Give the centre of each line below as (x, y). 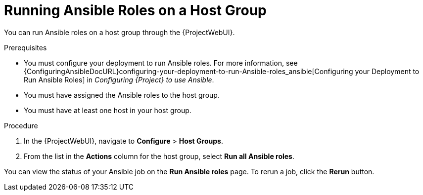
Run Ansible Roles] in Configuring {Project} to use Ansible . (119, 79)
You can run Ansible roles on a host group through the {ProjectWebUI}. (119, 32)
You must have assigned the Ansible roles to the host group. (122, 95)
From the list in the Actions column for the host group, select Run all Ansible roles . (159, 156)
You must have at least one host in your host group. (108, 110)
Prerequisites (25, 47)
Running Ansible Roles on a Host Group (135, 10)
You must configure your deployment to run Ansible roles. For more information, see (161, 63)
